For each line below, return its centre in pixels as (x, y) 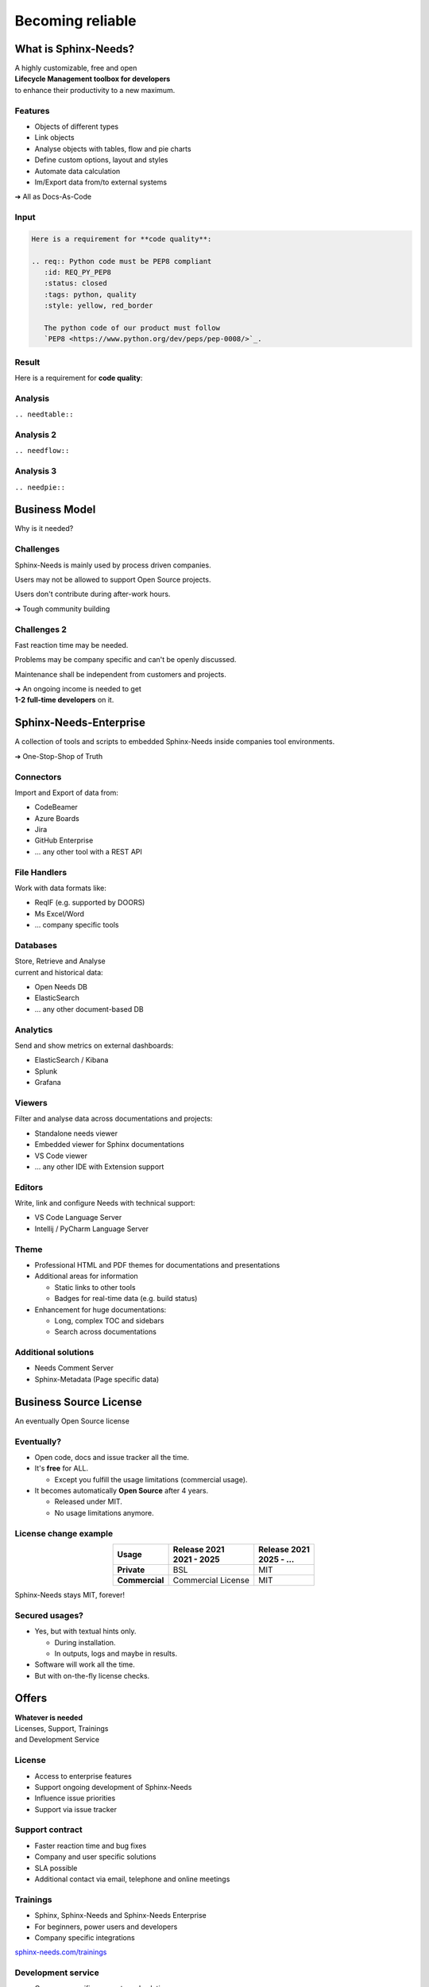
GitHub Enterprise (64, 841)
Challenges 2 (41, 629)
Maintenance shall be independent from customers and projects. (120, 674)
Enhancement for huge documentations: (100, 1309)
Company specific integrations (85, 1937)
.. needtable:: (44, 414)
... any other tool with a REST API (89, 851)
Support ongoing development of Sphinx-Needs (113, 1787)
